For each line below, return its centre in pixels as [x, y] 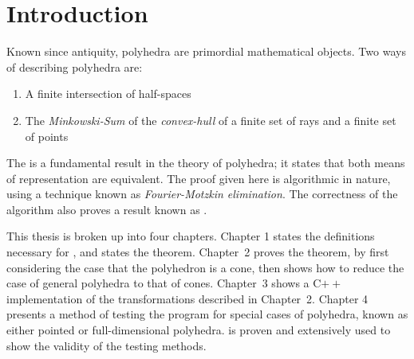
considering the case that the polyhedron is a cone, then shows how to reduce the [205, 267]
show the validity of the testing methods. [106, 345]
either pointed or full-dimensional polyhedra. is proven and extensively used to [199, 330]
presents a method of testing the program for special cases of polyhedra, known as [207, 314]
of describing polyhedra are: [75, 66]
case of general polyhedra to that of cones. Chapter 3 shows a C [164, 283]
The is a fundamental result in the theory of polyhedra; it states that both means [206, 163]
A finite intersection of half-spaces [108, 94]
